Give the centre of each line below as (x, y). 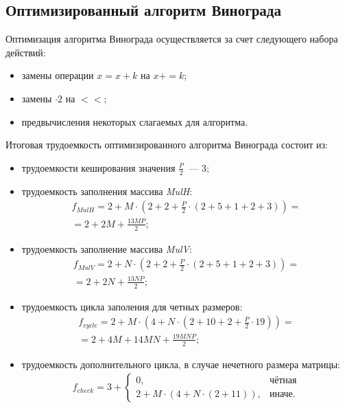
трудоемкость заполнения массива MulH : (107, 191)
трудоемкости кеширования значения (98, 167)
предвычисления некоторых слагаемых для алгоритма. (135, 121)
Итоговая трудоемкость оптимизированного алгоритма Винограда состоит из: (167, 145)
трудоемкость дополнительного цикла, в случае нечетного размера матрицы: (181, 364)
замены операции (58, 75)
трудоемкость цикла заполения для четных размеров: (132, 306)
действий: (26, 52)
